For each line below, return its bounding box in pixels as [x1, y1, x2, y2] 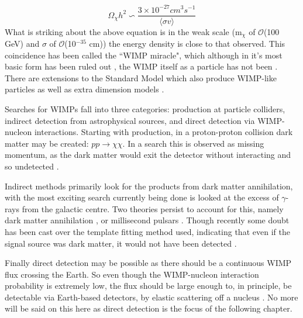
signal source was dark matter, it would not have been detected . [5, 237, 237, 249]
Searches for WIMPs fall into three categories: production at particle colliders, [5, 102, 285, 115]
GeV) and [5, 37, 40, 50]
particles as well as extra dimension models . [5, 83, 164, 95]
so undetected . [5, 160, 59, 172]
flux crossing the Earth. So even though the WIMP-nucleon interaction [5, 268, 259, 280]
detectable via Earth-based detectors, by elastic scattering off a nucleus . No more [5, 291, 298, 303]
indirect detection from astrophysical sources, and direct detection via [5, 114, 255, 126]
